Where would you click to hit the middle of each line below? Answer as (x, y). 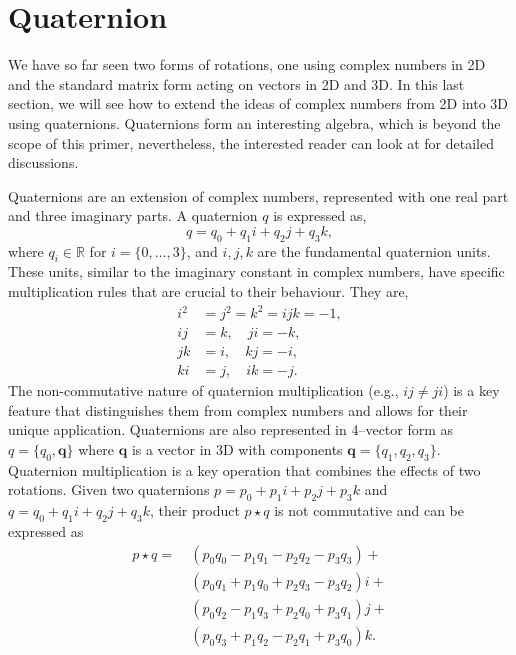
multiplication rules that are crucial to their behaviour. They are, (208, 291)
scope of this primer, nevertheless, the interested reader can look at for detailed (251, 142)
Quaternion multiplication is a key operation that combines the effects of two (244, 469)
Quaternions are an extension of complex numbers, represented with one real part (258, 195)
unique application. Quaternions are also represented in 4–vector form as (231, 429)
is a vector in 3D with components (237, 449)
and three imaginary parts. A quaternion (133, 215)
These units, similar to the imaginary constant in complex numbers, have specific (256, 271)
